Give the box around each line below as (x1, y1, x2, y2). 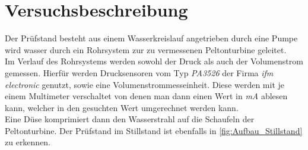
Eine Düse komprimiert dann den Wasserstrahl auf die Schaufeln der (5, 113, 255, 125)
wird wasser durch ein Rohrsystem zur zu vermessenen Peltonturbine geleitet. (5, 43, 287, 56)
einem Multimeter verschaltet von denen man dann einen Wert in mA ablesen (5, 90, 288, 102)
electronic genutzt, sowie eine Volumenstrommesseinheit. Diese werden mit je (5, 78, 284, 90)
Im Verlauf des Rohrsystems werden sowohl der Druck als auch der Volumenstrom (5, 55, 303, 67)
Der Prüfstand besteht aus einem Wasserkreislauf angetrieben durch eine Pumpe (5, 32, 298, 44)
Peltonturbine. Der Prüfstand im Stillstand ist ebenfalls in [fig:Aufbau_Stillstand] (5, 124, 303, 136)
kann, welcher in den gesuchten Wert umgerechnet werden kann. (5, 101, 239, 113)
